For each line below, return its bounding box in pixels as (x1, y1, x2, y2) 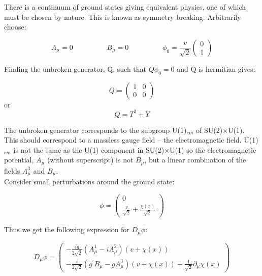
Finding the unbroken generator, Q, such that (4, 63, 147, 74)
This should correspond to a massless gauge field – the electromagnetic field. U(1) (4, 134, 258, 145)
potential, (4, 154, 34, 165)
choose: (4, 21, 26, 32)
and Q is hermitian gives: (177, 63, 255, 74)
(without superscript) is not (47, 154, 134, 165)
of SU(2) (196, 124, 223, 135)
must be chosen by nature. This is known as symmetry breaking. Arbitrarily (4, 11, 241, 22)
